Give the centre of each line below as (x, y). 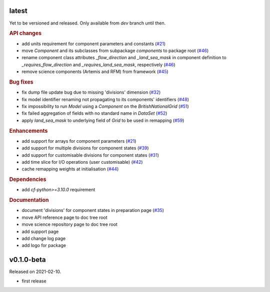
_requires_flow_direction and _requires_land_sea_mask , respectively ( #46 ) (98, 65)
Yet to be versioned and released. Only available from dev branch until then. (87, 23)
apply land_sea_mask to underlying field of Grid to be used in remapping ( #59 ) (103, 120)
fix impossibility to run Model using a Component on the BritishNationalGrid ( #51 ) (105, 106)
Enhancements (28, 131)
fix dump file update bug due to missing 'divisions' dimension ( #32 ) (91, 92)
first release (34, 281)
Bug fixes (21, 82)
